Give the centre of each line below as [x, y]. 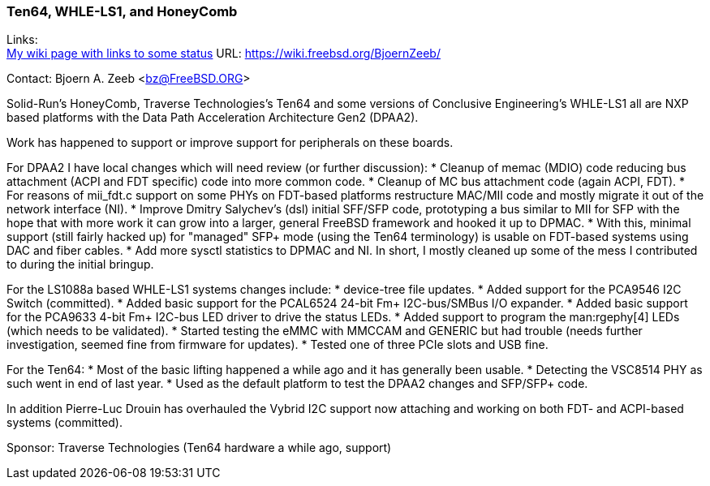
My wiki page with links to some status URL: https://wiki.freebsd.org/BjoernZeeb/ [224, 54]
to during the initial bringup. [80, 265]
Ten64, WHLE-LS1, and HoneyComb [122, 11]
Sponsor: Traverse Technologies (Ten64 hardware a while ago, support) [199, 448]
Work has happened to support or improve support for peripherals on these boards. [230, 143]
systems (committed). [65, 423]
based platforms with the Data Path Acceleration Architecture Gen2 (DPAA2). [213, 118]
